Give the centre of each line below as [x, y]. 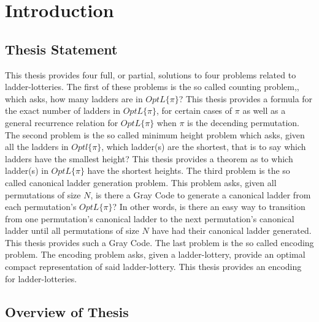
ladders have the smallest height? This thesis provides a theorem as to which [149, 158]
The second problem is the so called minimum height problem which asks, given [155, 134]
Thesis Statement [61, 49]
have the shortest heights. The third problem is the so [189, 170]
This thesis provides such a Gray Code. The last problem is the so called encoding [159, 242]
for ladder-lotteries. [41, 278]
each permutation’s [41, 207]
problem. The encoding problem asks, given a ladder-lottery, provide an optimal [155, 254]
